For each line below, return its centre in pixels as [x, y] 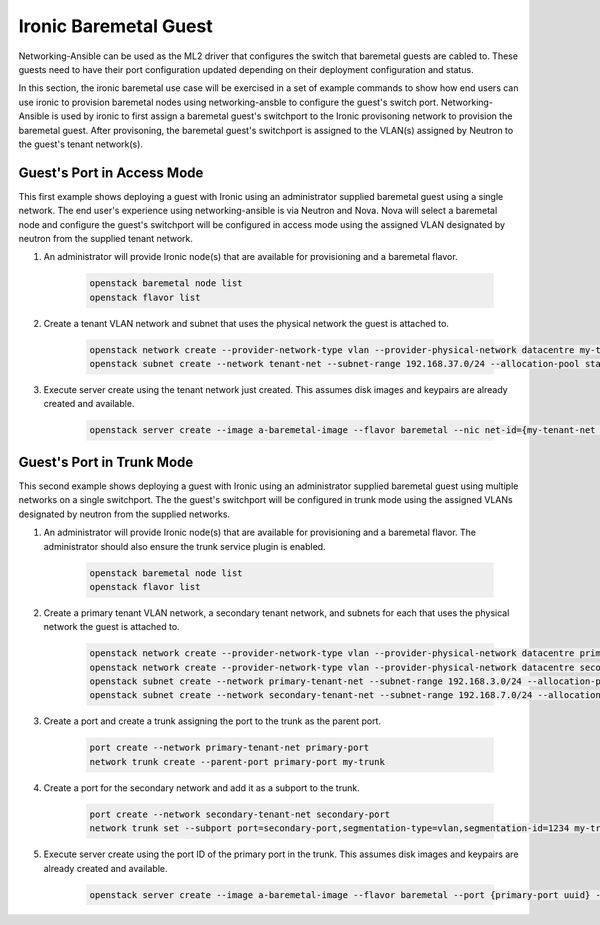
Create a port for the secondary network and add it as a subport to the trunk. [201, 787]
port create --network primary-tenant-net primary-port [229, 748]
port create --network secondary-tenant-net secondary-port [240, 814]
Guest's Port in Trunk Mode [106, 461]
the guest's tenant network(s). [81, 144]
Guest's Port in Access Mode [111, 172]
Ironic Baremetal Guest [116, 26]
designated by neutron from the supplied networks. [124, 514]
